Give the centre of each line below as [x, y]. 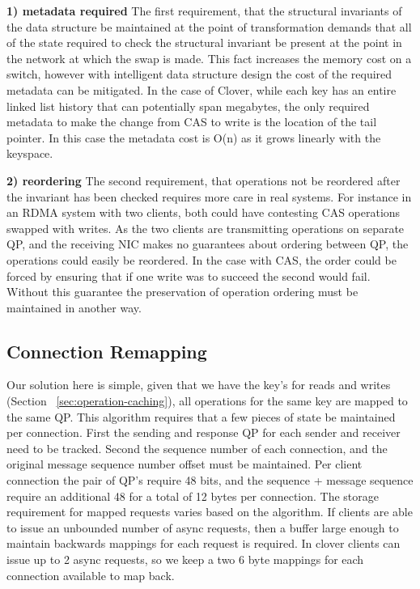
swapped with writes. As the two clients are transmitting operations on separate [206, 228]
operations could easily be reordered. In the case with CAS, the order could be [202, 259]
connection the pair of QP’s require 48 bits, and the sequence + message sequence [210, 480]
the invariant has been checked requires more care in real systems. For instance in [209, 196]
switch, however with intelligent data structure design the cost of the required [199, 74]
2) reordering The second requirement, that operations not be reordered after [204, 180]
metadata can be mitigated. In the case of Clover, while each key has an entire [202, 89]
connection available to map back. [91, 575]
